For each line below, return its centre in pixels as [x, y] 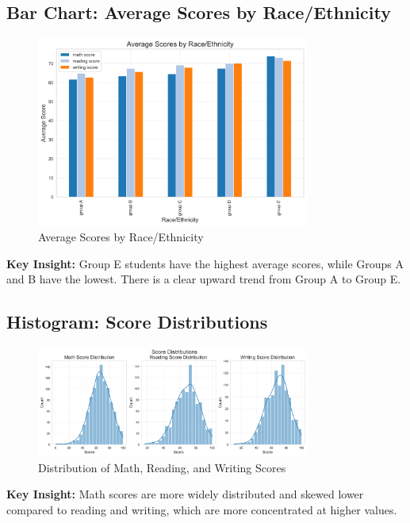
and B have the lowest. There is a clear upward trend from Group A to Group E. [204, 279]
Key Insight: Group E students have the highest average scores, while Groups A [205, 263]
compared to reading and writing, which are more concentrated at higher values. [202, 509]
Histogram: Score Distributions [137, 322]
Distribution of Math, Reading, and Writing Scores [162, 467]
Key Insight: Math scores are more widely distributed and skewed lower [185, 494]
